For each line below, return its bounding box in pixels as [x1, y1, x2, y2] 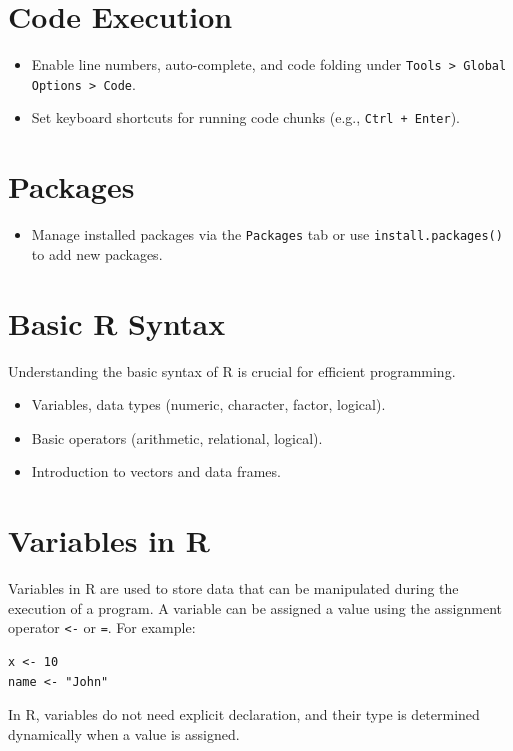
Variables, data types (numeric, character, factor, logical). [31, 394, 386, 415]
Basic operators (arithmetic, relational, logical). [31, 427, 323, 448]
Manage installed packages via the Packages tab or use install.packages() [31, 224, 503, 245]
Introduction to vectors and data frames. [31, 461, 281, 482]
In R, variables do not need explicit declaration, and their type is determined [8, 704, 480, 725]
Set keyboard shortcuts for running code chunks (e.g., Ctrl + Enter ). [31, 107, 460, 128]
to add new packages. [31, 243, 163, 264]
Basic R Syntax [8, 302, 226, 343]
